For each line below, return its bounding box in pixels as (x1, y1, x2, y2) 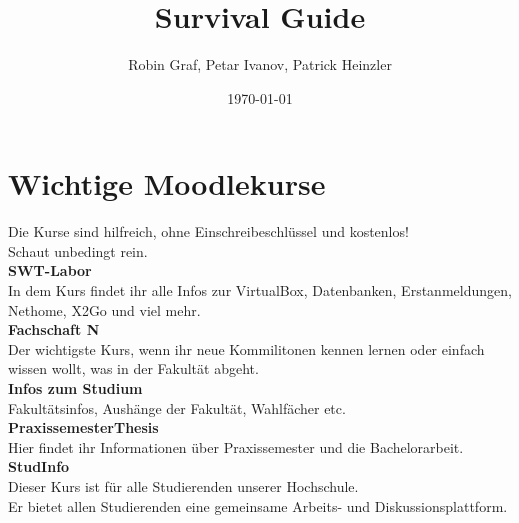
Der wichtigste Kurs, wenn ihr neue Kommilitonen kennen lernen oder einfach (8, 338, 485, 359)
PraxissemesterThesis (8, 417, 159, 438)
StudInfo (8, 456, 70, 477)
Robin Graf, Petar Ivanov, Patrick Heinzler (128, 54, 392, 75)
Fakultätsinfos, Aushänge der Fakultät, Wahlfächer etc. (8, 397, 346, 418)
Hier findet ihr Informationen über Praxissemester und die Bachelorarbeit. (8, 436, 464, 457)
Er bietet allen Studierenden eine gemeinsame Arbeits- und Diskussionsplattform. (8, 495, 508, 516)
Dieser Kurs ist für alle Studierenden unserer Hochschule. (8, 475, 359, 496)
